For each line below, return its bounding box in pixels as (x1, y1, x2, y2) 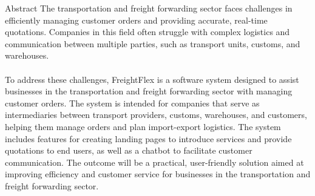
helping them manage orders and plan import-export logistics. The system (5, 120, 281, 132)
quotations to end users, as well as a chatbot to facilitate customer (5, 144, 252, 157)
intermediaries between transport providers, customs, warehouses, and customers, (5, 108, 307, 121)
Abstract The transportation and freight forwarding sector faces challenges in (5, 2, 293, 14)
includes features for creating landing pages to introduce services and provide (5, 132, 292, 145)
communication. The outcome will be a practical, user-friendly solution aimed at (5, 155, 304, 168)
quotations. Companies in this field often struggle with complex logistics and (5, 25, 290, 38)
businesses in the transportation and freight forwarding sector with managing (5, 85, 293, 97)
